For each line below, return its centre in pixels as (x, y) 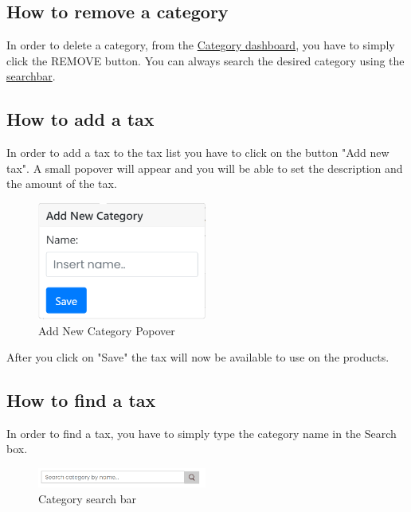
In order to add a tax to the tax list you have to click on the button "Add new (198, 152)
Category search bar (88, 498)
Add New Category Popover (107, 330)
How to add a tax (80, 119)
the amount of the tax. (62, 184)
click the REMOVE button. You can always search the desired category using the (205, 60)
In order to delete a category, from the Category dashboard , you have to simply (201, 45)
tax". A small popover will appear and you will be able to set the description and (205, 168)
